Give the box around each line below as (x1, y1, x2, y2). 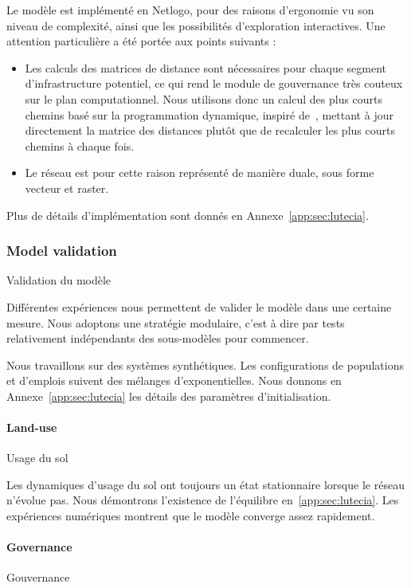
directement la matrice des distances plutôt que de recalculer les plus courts (25, 122, 395, 139)
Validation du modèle (6, 272, 112, 288)
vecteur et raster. (25, 179, 109, 196)
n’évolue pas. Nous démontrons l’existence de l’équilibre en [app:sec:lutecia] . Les (6, 492, 399, 508)
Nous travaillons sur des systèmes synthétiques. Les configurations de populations (6, 356, 404, 373)
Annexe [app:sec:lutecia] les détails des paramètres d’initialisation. (6, 387, 331, 404)
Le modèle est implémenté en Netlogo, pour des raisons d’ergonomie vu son (6, 2, 374, 18)
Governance (6, 539, 72, 555)
